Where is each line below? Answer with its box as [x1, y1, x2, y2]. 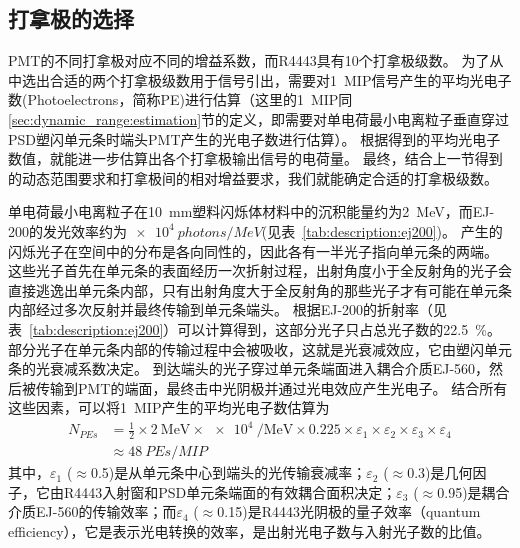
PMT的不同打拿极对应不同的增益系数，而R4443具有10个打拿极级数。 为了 [8, 50, 490, 71]
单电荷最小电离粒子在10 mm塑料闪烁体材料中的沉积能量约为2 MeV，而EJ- [8, 201, 495, 222]
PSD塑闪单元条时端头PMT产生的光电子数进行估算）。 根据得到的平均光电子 [8, 128, 501, 149]
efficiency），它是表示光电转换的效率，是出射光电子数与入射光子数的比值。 [8, 521, 491, 542]
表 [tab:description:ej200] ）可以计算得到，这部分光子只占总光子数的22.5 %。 [8, 318, 501, 339]
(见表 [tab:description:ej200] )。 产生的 [261, 220, 503, 241]
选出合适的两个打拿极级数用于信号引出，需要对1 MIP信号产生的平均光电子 [21, 69, 512, 90]
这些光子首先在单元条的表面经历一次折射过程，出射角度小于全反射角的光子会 [8, 260, 512, 281]
